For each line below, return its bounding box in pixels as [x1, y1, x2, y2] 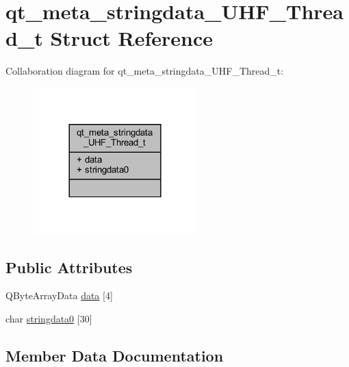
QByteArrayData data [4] [5, 288, 113, 303]
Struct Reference [50, 24, 214, 52]
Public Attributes [5, 256, 133, 277]
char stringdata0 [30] [5, 312, 92, 326]
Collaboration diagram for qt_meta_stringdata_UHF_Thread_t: [5, 64, 284, 78]
